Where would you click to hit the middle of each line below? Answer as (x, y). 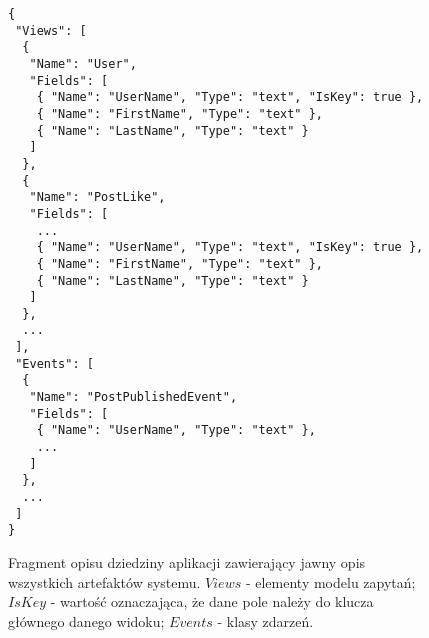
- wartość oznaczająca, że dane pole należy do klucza (212, 601)
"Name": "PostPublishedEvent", (133, 397)
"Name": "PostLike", (97, 197)
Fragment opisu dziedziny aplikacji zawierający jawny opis (187, 562)
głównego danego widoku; (86, 620)
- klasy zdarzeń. (265, 620)
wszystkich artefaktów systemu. (104, 581)
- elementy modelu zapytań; (330, 581)
